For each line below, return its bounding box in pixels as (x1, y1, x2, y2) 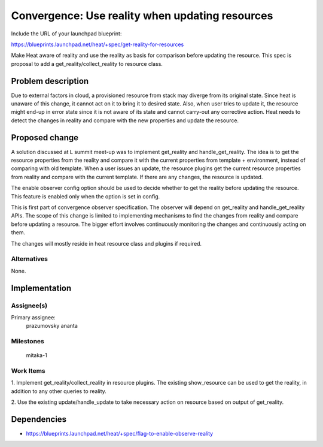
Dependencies (11, 414, 67, 424)
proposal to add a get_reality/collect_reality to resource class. (11, 60, 163, 67)
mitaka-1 (26, 352, 47, 359)
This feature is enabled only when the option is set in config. (11, 192, 160, 200)
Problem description (11, 75, 89, 86)
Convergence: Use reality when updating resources (11, 9, 273, 22)
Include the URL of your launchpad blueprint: (11, 30, 122, 37)
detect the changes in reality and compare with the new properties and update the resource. (11, 117, 239, 124)
